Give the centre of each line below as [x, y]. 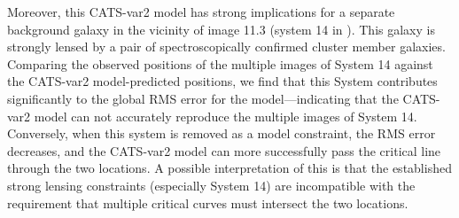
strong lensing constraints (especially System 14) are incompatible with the [211, 185]
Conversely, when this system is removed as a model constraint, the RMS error [222, 133]
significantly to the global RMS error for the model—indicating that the [203, 98]
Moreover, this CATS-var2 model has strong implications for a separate [201, 12]
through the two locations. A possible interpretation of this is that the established [229, 168]
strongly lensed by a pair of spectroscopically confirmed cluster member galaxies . [226, 47]
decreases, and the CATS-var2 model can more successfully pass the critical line [224, 150]
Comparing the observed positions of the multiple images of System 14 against [220, 63]
